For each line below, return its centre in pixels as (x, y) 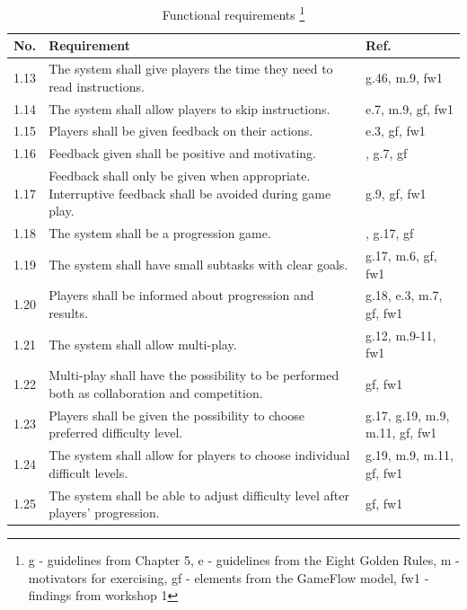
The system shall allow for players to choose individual (199, 455)
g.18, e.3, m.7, (404, 295)
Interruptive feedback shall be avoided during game (190, 193)
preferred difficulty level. (116, 433)
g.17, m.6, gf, (401, 255)
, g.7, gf (386, 153)
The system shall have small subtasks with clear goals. (198, 264)
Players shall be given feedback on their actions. (181, 131)
